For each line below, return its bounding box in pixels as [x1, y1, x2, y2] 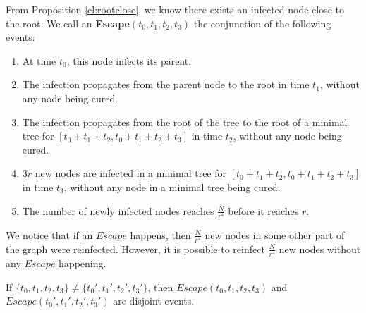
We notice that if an [6, 227, 93, 242]
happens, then [130, 227, 191, 242]
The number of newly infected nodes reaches [22, 203, 214, 218]
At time [22, 53, 56, 68]
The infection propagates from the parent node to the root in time [22, 77, 310, 92]
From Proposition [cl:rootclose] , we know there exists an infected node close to [6, 2, 345, 16]
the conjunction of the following [193, 16, 331, 30]
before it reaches [228, 203, 299, 218]
